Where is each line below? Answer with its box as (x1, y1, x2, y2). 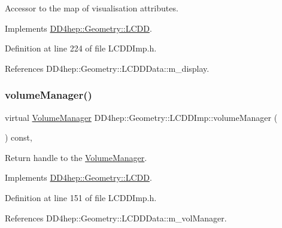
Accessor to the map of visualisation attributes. (5, 2, 178, 14)
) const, (5, 131, 32, 144)
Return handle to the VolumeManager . (5, 151, 147, 163)
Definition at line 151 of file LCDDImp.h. (5, 191, 157, 203)
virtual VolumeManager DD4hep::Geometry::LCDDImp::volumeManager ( (5, 111, 278, 123)
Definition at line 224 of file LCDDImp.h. (5, 42, 157, 54)
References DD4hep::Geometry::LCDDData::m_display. (5, 62, 210, 74)
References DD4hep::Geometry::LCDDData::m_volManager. (5, 211, 227, 224)
